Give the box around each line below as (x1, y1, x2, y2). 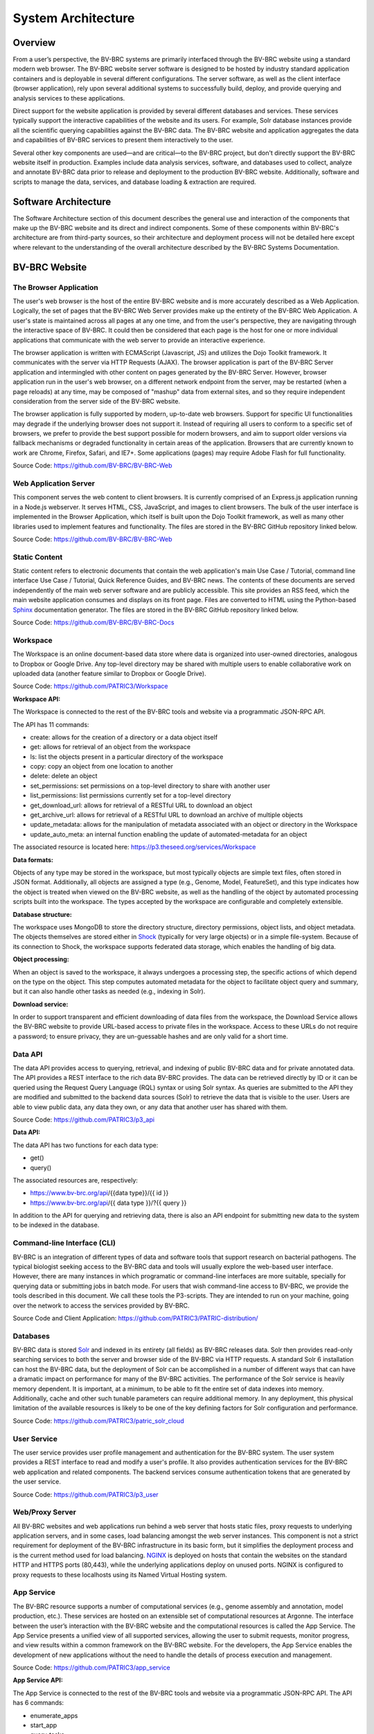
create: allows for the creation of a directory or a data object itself (30, 732, 218, 741)
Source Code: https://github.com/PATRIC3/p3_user (12, 1490, 159, 1498)
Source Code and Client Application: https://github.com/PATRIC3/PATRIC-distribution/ (12, 1314, 259, 1322)
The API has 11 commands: (12, 720, 89, 728)
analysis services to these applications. (12, 94, 125, 102)
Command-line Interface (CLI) (12, 1238, 116, 1248)
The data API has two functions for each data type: (12, 1141, 159, 1149)
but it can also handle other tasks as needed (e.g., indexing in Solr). (12, 987, 206, 995)
